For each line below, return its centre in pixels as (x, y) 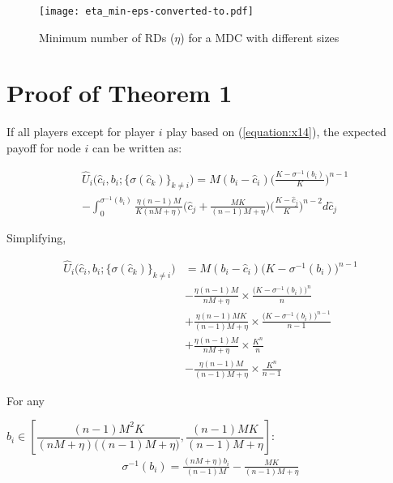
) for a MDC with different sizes (260, 37)
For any (26, 400)
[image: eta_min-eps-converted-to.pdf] (146, 11)
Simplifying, (36, 238)
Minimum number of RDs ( (107, 37)
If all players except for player (81, 132)
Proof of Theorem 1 (120, 93)
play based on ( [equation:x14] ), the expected (276, 132)
